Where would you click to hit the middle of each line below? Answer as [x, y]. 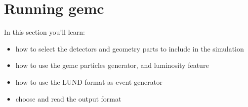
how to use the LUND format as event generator [89, 81]
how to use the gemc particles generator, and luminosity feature [112, 65]
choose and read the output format [68, 98]
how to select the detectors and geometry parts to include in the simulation [130, 48]
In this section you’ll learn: [44, 32]
